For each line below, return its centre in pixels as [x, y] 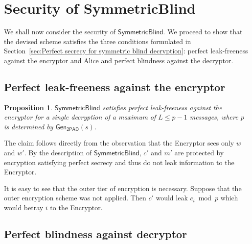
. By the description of [58, 153]
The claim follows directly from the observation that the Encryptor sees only [119, 143]
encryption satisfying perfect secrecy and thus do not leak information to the [119, 162]
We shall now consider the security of [60, 32]
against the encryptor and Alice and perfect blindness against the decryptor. [119, 60]
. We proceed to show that [203, 32]
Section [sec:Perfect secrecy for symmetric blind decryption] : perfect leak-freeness [126, 51]
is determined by [29, 126]
